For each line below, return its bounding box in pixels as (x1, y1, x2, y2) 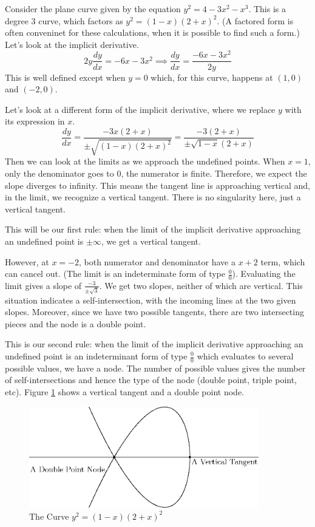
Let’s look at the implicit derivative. (5, 38, 139, 50)
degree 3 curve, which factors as (5, 14, 123, 27)
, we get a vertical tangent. (101, 234, 201, 247)
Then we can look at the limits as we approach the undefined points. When (5, 155, 285, 168)
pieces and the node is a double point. (5, 317, 146, 330)
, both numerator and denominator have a (78, 255, 235, 268)
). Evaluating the (232, 267, 296, 280)
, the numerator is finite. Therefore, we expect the (121, 166, 307, 179)
